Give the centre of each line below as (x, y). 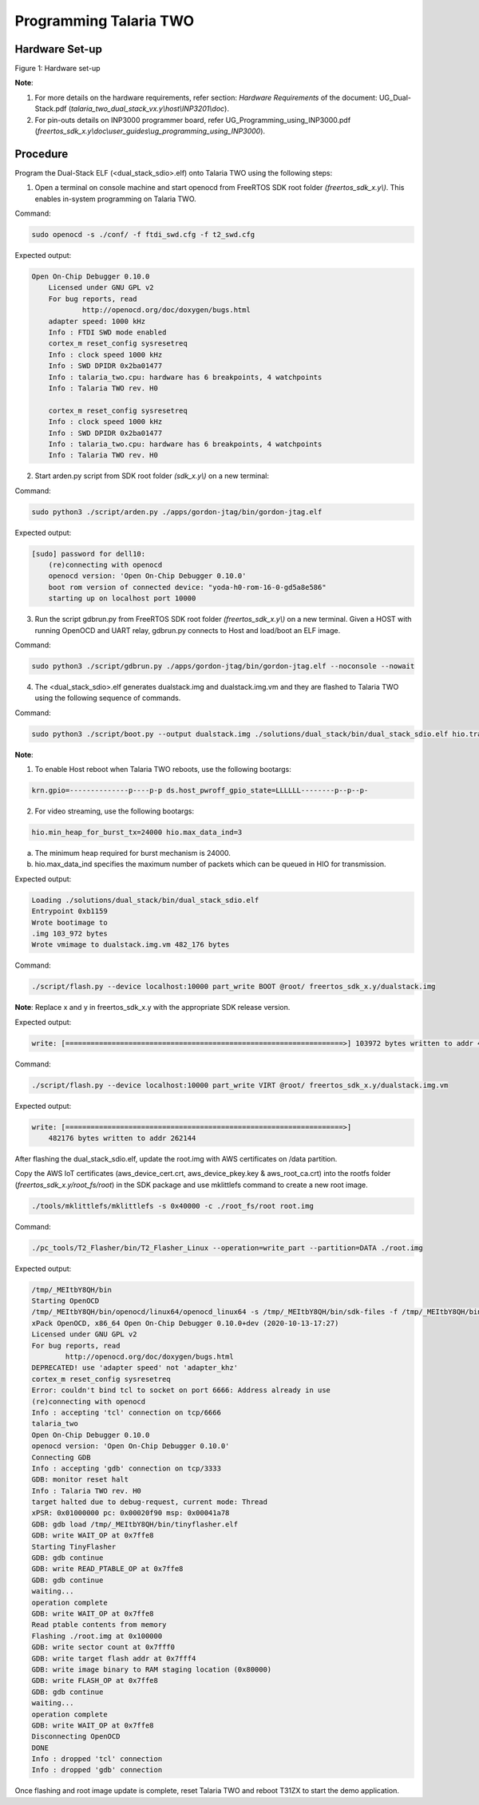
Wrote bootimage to (69, 922)
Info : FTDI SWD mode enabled (107, 332)
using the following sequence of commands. (108, 698)
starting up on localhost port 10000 (122, 598)
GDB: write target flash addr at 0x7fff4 (114, 1658)
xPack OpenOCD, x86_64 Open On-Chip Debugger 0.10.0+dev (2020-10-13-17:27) (185, 1323)
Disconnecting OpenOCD (76, 1737)
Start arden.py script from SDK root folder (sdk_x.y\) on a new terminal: (152, 476)
